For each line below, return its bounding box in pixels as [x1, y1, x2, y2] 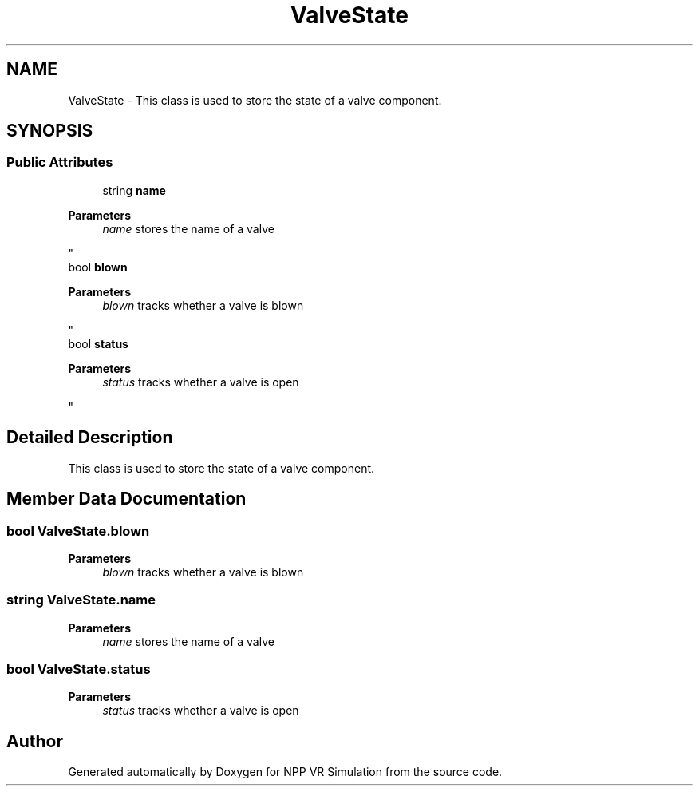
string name [102, 183, 166, 197]
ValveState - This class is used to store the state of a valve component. [68, 93, 442, 107]
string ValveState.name [6, 592, 156, 608]
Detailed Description [6, 427, 173, 448]
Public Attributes [6, 154, 113, 171]
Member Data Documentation [6, 489, 247, 509]
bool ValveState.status [6, 661, 151, 677]
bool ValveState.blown [6, 522, 150, 539]
